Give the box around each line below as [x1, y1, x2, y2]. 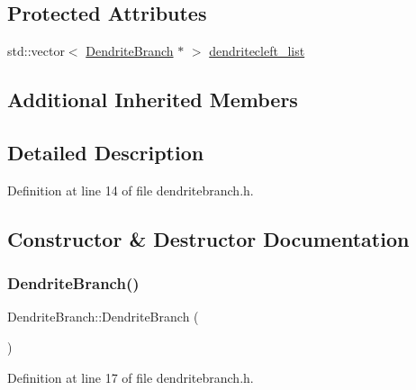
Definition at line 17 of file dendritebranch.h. [7, 367, 254, 386]
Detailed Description [7, 138, 204, 166]
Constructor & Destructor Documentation [7, 224, 410, 252]
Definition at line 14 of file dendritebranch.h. [7, 180, 254, 199]
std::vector [7, 41, 65, 60]
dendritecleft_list [209, 41, 305, 60]
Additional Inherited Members [7, 86, 298, 113]
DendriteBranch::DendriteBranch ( [7, 307, 199, 326]
